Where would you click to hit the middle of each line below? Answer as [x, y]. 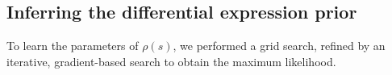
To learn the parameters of [73, 46]
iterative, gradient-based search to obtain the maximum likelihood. [171, 61]
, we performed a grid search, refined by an [279, 46]
